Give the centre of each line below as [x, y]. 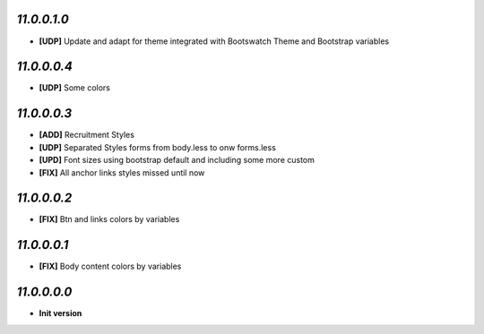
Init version [60, 313]
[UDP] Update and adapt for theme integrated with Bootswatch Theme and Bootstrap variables [214, 41]
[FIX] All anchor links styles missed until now [122, 172]
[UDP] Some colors [75, 88]
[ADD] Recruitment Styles [86, 135]
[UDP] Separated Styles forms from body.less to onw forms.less [158, 147]
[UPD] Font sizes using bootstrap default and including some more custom [177, 160]
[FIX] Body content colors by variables [110, 266]
